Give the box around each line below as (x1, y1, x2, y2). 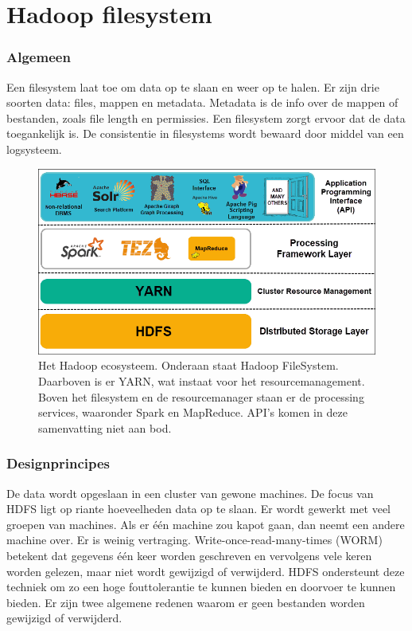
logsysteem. (6, 140, 62, 157)
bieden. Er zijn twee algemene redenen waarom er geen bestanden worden (6, 594, 365, 610)
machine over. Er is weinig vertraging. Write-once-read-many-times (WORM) (6, 531, 383, 548)
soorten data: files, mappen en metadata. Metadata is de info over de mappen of (6, 94, 398, 111)
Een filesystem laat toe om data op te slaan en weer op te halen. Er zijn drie (6, 78, 379, 95)
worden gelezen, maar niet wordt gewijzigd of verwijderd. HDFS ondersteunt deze (6, 562, 405, 579)
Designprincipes (6, 453, 111, 473)
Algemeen (6, 47, 71, 67)
